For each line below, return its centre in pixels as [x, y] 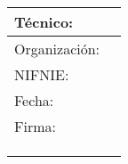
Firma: [35, 126]
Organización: [57, 49]
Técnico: [44, 22]
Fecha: [34, 100]
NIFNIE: [42, 74]
